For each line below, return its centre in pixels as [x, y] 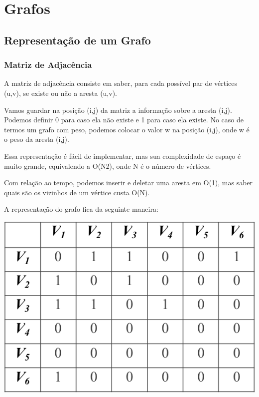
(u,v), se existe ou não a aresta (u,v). [61, 93]
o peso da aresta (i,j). [37, 139]
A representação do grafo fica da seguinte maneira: [81, 209]
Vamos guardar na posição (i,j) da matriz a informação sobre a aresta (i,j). [118, 110]
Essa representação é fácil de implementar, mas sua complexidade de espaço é [123, 156]
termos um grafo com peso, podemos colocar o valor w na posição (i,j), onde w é [127, 129]
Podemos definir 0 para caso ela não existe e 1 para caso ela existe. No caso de [124, 120]
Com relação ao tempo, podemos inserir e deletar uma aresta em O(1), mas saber [129, 183]
